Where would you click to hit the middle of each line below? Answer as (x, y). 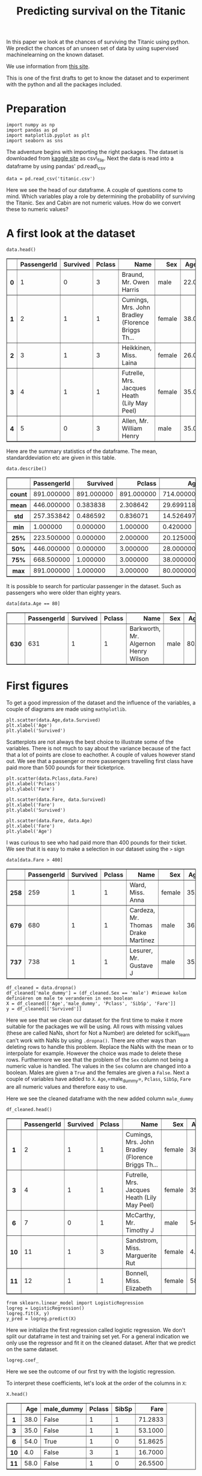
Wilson (139, 659)
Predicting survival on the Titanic (101, 11)
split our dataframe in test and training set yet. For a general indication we (98, 1337)
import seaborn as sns (35, 141)
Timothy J (140, 1231)
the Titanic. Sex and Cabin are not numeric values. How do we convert (94, 203)
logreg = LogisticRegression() (45, 1308)
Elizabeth (139, 1288)
